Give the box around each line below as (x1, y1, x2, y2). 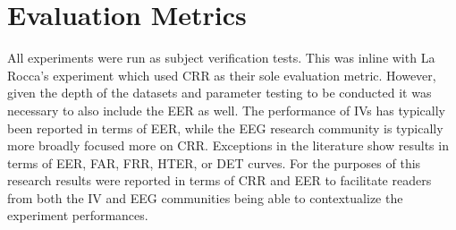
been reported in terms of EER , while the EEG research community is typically (7, 118, 443, 137)
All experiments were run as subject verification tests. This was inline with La (7, 48, 435, 67)
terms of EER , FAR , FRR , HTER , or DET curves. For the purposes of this (7, 153, 421, 172)
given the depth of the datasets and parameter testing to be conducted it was (7, 83, 432, 102)
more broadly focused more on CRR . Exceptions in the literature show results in (7, 136, 449, 155)
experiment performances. (7, 206, 148, 225)
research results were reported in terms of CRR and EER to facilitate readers (7, 171, 432, 190)
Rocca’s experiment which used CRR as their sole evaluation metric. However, (7, 65, 436, 84)
